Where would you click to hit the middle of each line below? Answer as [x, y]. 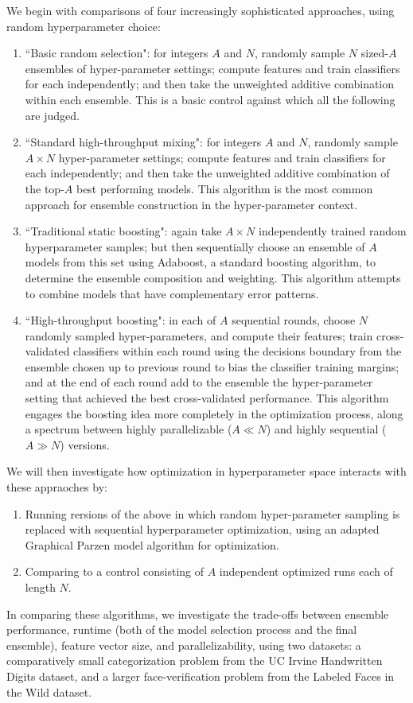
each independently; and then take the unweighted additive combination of [207, 173]
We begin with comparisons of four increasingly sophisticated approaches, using [201, 10]
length [40, 587]
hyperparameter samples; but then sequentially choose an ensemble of [195, 246]
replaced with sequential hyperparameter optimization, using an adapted [202, 529]
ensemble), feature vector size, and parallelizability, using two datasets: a [184, 645]
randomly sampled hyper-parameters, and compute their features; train [199, 335]
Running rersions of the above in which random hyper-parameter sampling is [212, 513]
